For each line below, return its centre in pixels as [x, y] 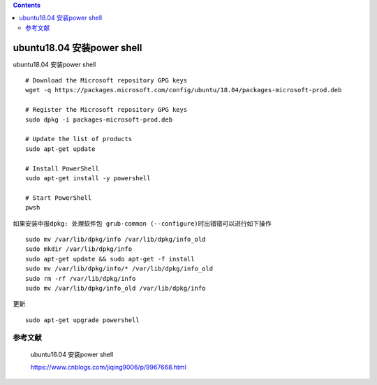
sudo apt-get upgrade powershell [82, 320]
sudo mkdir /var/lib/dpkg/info [79, 249]
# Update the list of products [79, 139]
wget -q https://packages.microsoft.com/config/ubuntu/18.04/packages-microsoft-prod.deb [184, 90]
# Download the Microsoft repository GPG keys [106, 81]
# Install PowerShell [62, 168]
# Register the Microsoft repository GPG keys [106, 110]
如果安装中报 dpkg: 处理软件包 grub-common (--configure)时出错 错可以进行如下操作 [142, 223]
